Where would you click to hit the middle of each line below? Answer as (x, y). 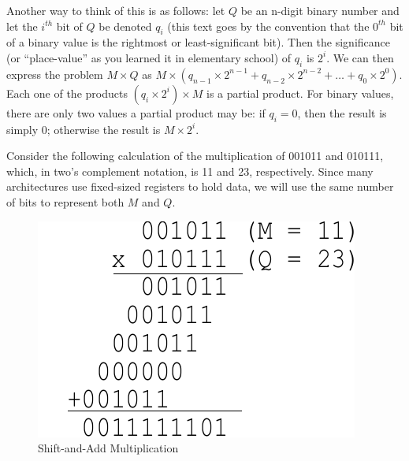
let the (22, 26)
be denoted (125, 26)
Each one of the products (67, 93)
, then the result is (342, 112)
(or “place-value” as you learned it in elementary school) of (149, 57)
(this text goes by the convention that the (268, 26)
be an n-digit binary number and (320, 10)
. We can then (360, 57)
